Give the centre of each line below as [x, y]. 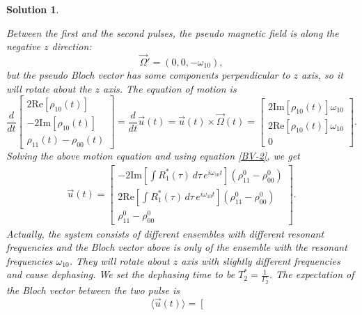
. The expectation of [312, 274]
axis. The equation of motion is [170, 88]
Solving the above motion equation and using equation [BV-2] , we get [153, 156]
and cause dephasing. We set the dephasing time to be [121, 274]
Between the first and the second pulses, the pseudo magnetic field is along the [173, 32]
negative [24, 46]
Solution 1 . [33, 9]
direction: [72, 46]
